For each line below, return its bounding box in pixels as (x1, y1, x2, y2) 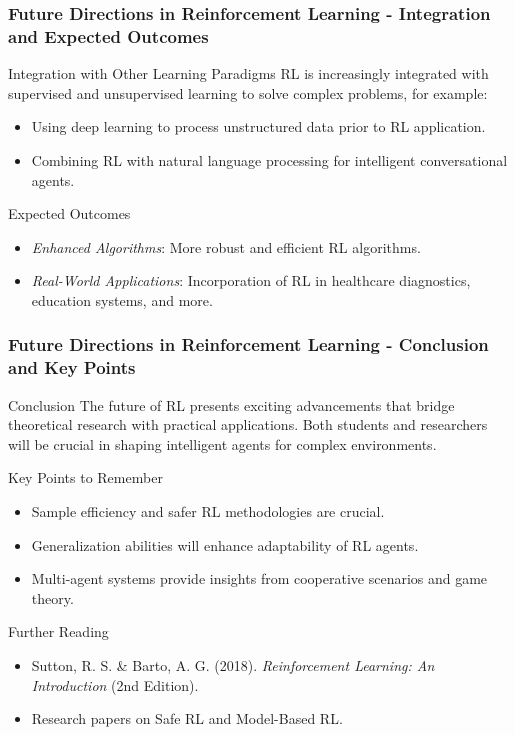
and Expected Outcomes (8, 23, 209, 48)
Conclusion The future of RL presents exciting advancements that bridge (8, 394, 455, 415)
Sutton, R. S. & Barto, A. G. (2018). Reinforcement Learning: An (31, 654, 435, 675)
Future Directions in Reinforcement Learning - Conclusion (8, 332, 489, 357)
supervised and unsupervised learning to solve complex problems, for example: (8, 82, 488, 103)
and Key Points (8, 355, 136, 380)
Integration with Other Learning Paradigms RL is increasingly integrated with (8, 63, 489, 84)
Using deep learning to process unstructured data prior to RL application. (31, 116, 486, 137)
